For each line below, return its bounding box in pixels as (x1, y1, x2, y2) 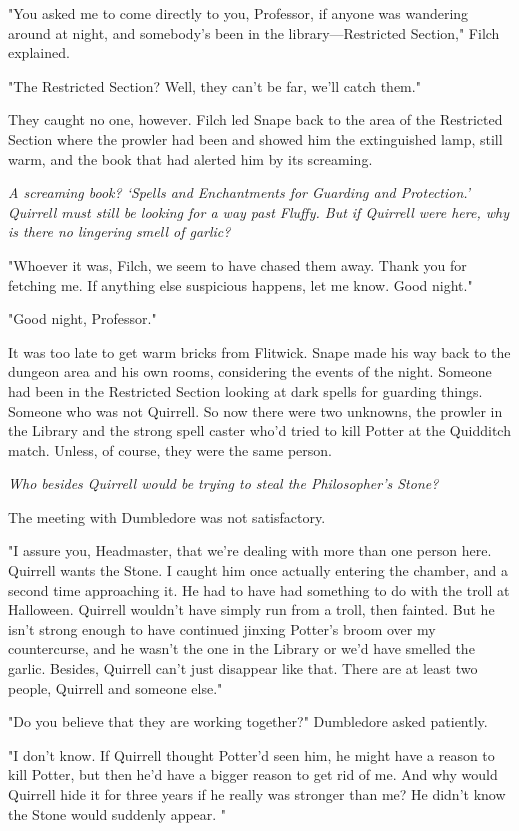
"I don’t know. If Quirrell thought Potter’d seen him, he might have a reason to (8, 744, 495, 765)
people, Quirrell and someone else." (8, 677, 223, 698)
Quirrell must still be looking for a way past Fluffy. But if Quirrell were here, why (8, 201, 509, 222)
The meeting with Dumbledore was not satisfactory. (8, 506, 326, 527)
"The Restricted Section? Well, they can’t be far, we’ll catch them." (8, 75, 421, 96)
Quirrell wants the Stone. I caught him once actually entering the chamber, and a (8, 560, 508, 581)
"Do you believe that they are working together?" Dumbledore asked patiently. (8, 711, 488, 732)
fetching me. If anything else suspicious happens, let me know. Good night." (8, 274, 473, 295)
